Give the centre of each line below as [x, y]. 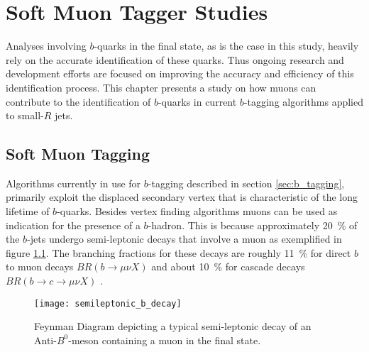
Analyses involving [46, 46]
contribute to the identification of [78, 101]
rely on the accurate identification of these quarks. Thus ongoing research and [175, 59]
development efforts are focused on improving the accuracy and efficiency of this [180, 73]
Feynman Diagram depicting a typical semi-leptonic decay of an [173, 326]
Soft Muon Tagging [78, 154]
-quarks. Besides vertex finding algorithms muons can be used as [197, 211]
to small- [25, 115]
